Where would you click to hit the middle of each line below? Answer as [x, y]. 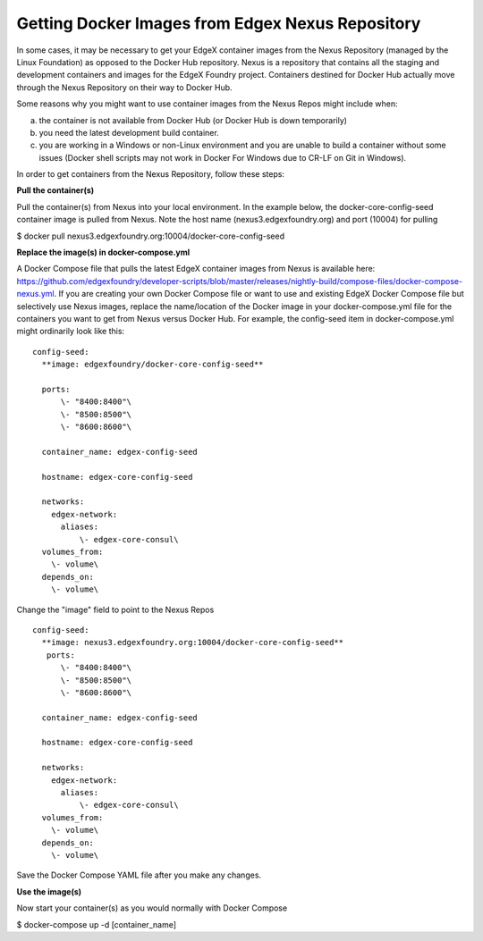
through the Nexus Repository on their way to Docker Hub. [124, 87]
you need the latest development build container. [129, 132]
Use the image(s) [49, 891]
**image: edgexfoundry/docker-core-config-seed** [153, 365]
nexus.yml [35, 294]
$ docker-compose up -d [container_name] [97, 924]
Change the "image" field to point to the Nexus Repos [115, 609]
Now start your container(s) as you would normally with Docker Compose [152, 908]
